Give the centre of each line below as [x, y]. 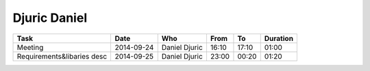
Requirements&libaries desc [62, 56]
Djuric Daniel [50, 18]
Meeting [30, 47]
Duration [279, 38]
